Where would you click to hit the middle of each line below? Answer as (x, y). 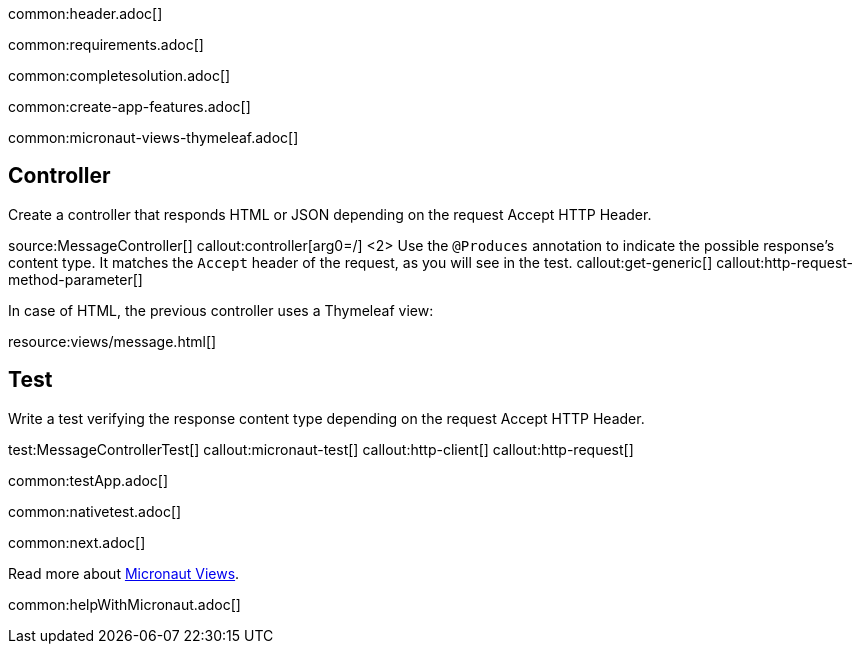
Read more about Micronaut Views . (124, 573)
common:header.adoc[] (85, 13)
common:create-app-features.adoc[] (129, 106)
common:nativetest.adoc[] (95, 511)
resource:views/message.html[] (112, 341)
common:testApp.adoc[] (88, 480)
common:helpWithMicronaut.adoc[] (124, 604)
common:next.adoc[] (77, 542)
